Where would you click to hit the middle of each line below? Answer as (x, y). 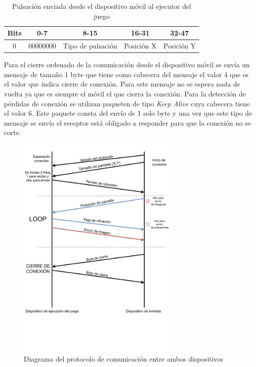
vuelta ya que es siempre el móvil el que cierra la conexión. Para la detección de (125, 93)
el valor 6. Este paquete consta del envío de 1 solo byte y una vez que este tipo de (128, 113)
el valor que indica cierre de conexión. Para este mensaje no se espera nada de (122, 84)
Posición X (140, 46)
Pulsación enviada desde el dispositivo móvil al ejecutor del (102, 6)
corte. (13, 132)
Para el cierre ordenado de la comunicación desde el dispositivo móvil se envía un (127, 65)
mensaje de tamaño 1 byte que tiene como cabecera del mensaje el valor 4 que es (126, 74)
